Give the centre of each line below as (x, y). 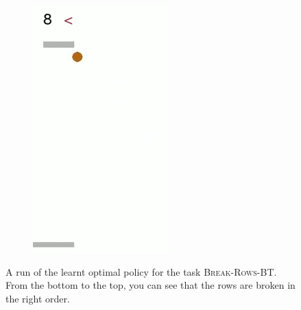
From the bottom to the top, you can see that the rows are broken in (150, 285)
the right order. (38, 298)
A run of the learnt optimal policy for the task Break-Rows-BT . (141, 271)
